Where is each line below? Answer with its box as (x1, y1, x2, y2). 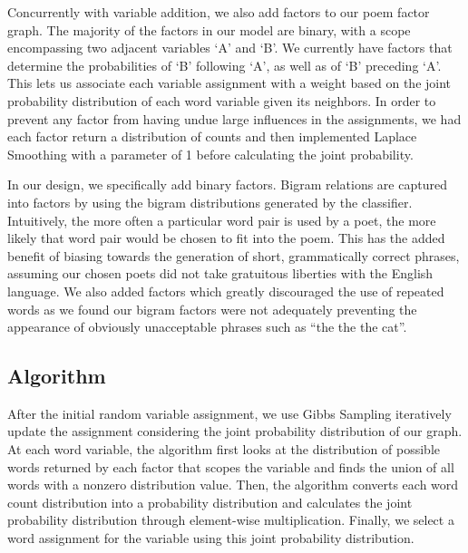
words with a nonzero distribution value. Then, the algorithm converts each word (7, 475, 459, 494)
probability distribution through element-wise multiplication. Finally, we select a (7, 510, 454, 529)
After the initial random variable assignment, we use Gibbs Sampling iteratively (7, 403, 452, 422)
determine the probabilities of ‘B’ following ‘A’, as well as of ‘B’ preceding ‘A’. (7, 55, 442, 74)
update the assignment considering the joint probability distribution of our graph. (7, 422, 463, 441)
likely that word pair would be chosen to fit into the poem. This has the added (7, 228, 445, 247)
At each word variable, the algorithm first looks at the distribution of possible (7, 440, 440, 459)
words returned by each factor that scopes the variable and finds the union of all (7, 457, 454, 476)
